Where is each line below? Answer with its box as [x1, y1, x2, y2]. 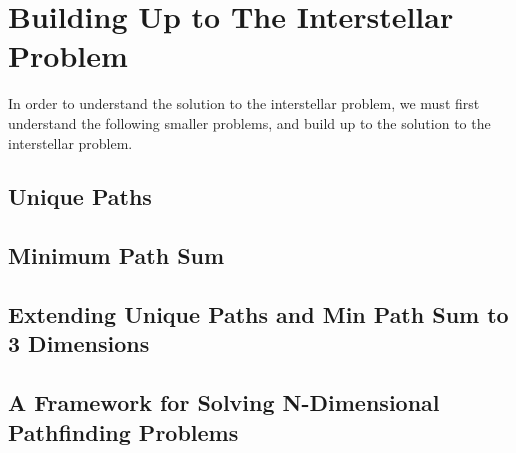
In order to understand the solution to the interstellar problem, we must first [8, 93, 480, 114]
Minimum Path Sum [8, 240, 225, 271]
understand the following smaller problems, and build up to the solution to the [8, 112, 491, 133]
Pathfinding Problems [8, 416, 239, 447]
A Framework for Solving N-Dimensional [8, 387, 440, 418]
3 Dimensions [8, 328, 150, 359]
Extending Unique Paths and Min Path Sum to [8, 299, 509, 330]
